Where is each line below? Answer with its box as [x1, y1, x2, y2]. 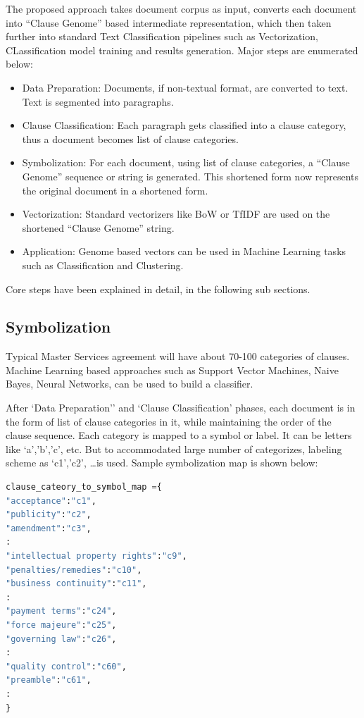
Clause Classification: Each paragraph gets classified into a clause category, [22, 118, 346, 132]
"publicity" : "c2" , [6, 509, 92, 520]
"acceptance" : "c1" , [6, 495, 96, 506]
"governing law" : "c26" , [6, 633, 117, 644]
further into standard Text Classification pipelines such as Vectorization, [6, 29, 318, 44]
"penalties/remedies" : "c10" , [6, 564, 142, 575]
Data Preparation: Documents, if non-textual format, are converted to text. [22, 80, 349, 94]
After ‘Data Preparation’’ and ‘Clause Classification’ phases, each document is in [6, 400, 356, 415]
